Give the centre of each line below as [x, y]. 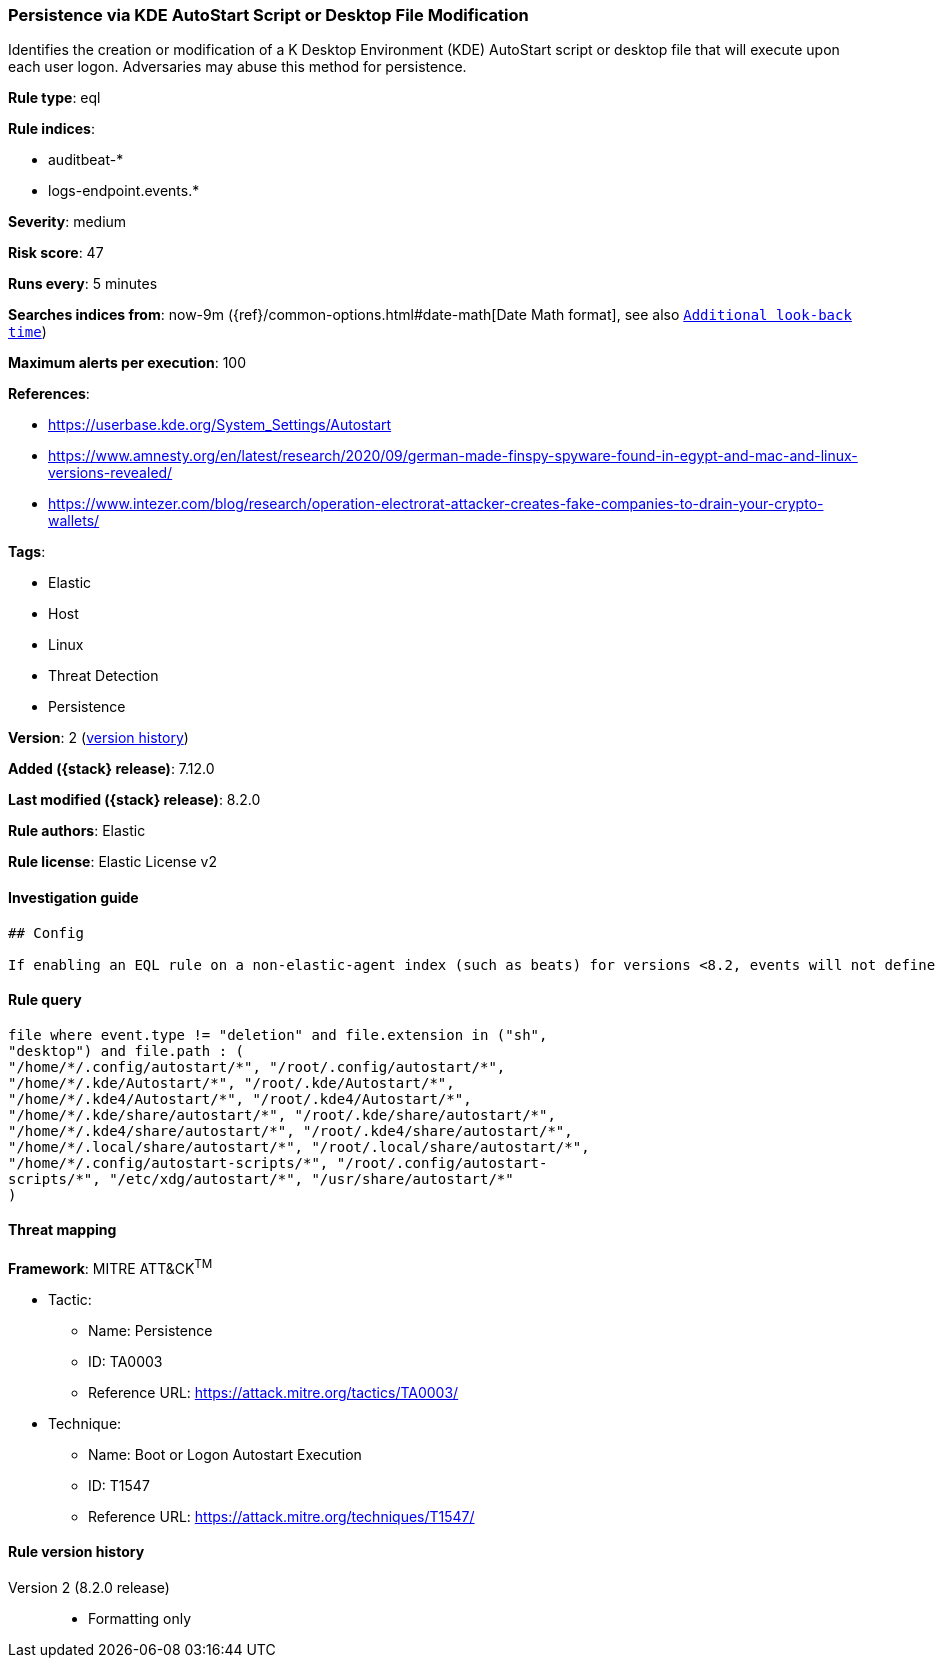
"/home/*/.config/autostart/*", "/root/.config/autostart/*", [257, 1066]
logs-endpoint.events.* [124, 191]
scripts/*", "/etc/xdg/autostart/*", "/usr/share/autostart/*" [261, 1178]
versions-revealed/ [110, 473]
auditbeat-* [86, 160]
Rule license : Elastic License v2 [112, 862]
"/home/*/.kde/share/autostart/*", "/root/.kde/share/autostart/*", [282, 1114]
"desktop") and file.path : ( [126, 1050]
